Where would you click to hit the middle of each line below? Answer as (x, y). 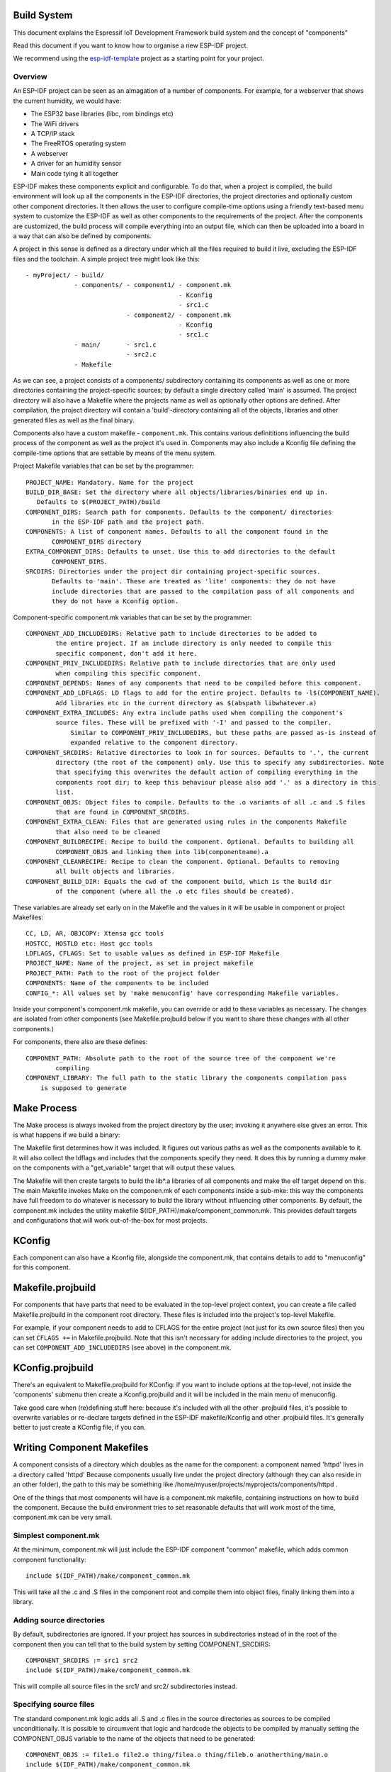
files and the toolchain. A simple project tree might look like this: (106, 259)
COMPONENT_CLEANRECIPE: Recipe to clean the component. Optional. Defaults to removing (183, 862)
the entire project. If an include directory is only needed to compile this (194, 644)
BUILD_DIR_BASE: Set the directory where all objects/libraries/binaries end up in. (177, 492)
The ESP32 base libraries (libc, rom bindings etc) (102, 114)
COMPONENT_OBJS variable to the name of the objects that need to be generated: (134, 1738)
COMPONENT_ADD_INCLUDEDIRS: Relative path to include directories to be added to (171, 633)
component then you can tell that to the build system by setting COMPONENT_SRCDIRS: (142, 1644)
